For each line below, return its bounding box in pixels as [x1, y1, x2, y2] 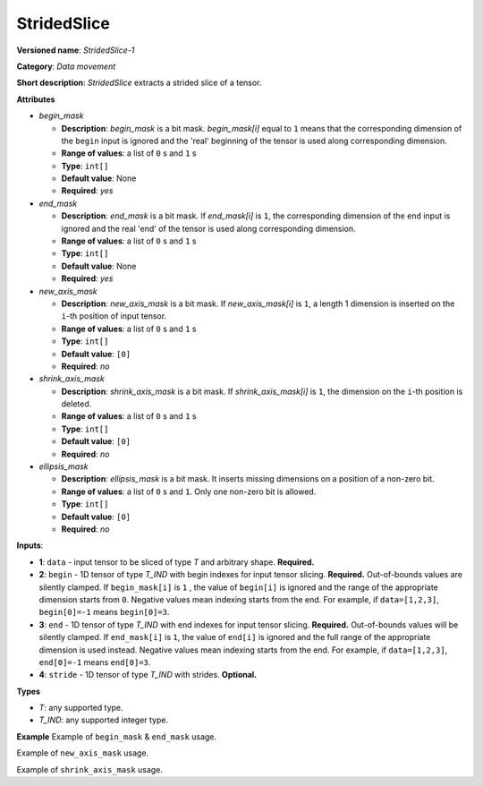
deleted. [61, 398, 92, 409]
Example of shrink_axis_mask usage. [16, 764, 163, 774]
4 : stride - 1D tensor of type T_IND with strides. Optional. [38, 670, 258, 680]
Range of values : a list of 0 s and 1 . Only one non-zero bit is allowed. [61, 486, 317, 497]
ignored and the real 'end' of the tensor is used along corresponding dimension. [61, 223, 357, 234]
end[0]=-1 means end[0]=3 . [38, 656, 151, 667]
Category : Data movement [16, 61, 116, 72]
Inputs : [16, 540, 44, 551]
